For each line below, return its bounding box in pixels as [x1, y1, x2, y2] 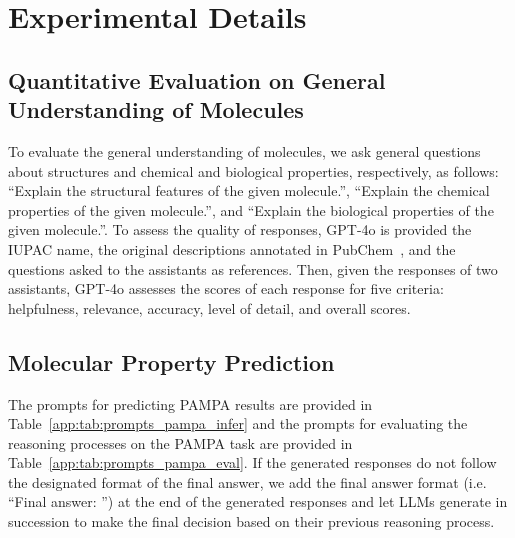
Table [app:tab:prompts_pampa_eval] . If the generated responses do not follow [8, 452, 497, 473]
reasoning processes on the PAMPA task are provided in [8, 432, 353, 453]
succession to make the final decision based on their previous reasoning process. [8, 511, 495, 532]
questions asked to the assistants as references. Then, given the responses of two [8, 258, 498, 279]
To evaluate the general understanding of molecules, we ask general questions [8, 140, 481, 161]
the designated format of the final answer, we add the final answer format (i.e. [8, 471, 487, 492]
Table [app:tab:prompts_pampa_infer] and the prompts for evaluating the [8, 413, 468, 434]
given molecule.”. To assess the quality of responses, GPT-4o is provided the [8, 219, 472, 240]
